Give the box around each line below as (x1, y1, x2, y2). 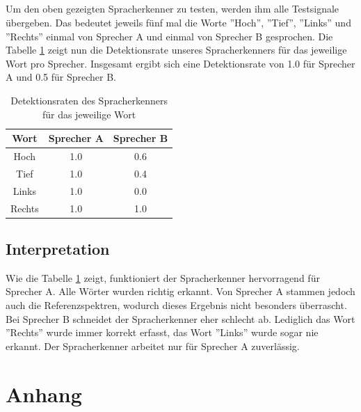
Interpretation (6, 237, 110, 259)
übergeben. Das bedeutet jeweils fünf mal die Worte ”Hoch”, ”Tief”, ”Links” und (6, 15, 351, 29)
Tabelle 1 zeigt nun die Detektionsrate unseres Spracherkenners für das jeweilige (6, 42, 347, 57)
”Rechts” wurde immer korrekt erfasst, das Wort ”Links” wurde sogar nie (6, 325, 319, 340)
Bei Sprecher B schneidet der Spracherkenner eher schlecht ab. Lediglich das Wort (6, 311, 355, 326)
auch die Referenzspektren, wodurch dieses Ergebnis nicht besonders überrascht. (6, 297, 347, 312)
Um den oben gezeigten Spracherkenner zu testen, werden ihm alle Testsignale (6, 1, 339, 16)
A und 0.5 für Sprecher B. (6, 70, 116, 84)
